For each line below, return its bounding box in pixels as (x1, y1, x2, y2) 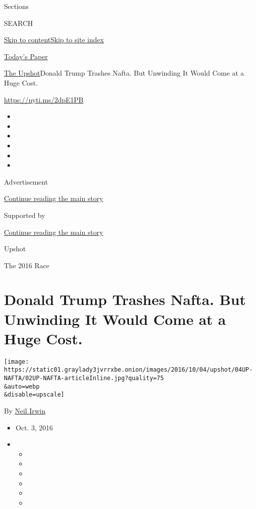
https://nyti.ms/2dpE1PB (4, 94, 84, 104)
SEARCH (4, 17, 33, 28)
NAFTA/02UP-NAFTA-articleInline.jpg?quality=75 (4, 375, 164, 382)
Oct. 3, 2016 (15, 422, 53, 432)
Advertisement (4, 176, 48, 187)
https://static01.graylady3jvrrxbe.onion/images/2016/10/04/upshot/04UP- (4, 366, 253, 374)
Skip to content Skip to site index (4, 34, 104, 45)
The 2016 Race (4, 260, 50, 270)
